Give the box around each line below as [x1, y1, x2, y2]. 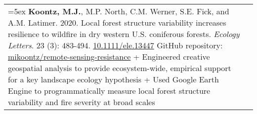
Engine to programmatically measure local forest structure [8, 85, 211, 96]
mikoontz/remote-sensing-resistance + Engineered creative [8, 51, 210, 62]
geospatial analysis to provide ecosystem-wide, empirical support [8, 62, 231, 74]
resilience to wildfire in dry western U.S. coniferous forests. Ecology [8, 28, 240, 39]
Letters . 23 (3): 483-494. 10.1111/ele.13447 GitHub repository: [8, 39, 223, 51]
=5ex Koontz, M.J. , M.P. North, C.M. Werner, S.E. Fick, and [8, 5, 229, 17]
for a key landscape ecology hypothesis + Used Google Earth [8, 74, 219, 85]
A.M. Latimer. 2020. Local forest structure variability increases [8, 17, 226, 28]
